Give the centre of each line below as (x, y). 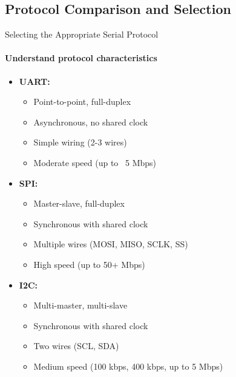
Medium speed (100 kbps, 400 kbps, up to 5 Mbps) (128, 366)
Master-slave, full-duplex (79, 203)
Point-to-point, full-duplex (82, 102)
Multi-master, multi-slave (80, 305)
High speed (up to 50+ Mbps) (89, 264)
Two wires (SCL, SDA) (76, 346)
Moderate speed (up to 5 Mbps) (95, 162)
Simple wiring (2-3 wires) (80, 142)
